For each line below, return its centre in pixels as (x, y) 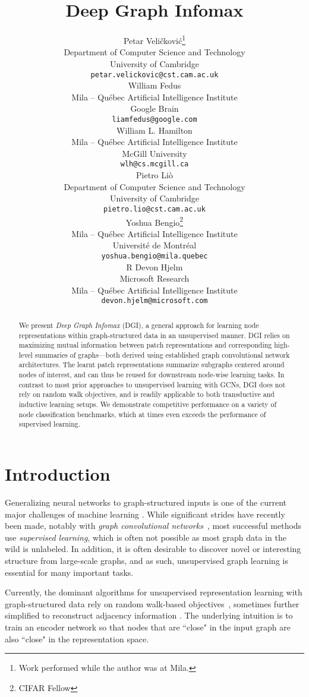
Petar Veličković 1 (154, 40)
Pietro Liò (154, 175)
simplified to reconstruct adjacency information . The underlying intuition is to (149, 615)
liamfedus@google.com (154, 119)
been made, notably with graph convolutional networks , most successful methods (153, 526)
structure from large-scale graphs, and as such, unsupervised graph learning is (146, 560)
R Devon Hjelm (154, 266)
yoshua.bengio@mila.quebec (154, 256)
